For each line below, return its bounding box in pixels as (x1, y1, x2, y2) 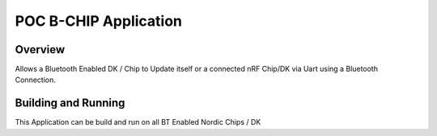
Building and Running (15, 97, 125, 110)
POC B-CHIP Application (15, 12, 182, 30)
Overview (15, 43, 66, 56)
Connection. (15, 75, 56, 84)
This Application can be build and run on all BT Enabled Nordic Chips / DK (15, 117, 261, 127)
